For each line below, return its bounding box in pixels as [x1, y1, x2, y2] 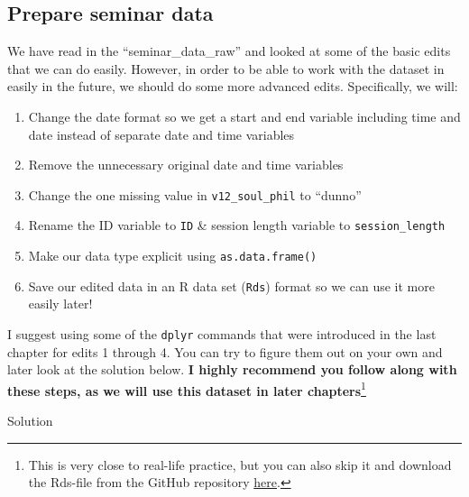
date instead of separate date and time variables [28, 124, 295, 143]
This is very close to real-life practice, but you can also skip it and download [28, 455, 452, 474]
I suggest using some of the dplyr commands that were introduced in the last [7, 324, 437, 343]
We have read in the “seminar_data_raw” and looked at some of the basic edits [7, 41, 451, 60]
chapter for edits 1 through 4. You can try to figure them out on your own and [7, 342, 443, 361]
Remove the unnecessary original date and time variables [28, 155, 344, 174]
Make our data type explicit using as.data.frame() [28, 246, 317, 265]
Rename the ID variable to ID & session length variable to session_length [28, 216, 446, 235]
